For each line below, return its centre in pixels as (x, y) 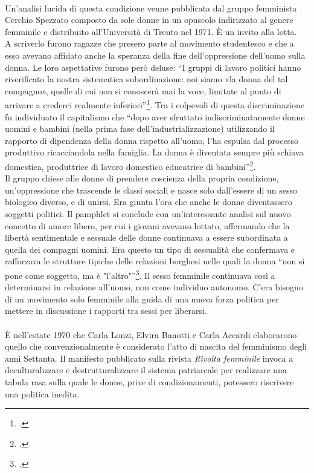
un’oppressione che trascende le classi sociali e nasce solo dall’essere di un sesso (151, 190)
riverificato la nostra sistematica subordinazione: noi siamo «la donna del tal (146, 79)
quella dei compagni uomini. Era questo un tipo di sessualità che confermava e (150, 249)
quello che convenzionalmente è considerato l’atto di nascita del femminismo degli (156, 346)
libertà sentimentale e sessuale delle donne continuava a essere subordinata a (146, 237)
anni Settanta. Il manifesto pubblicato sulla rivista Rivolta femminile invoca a (149, 358)
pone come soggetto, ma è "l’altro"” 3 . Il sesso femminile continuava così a (140, 274)
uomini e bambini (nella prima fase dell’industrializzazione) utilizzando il (140, 129)
